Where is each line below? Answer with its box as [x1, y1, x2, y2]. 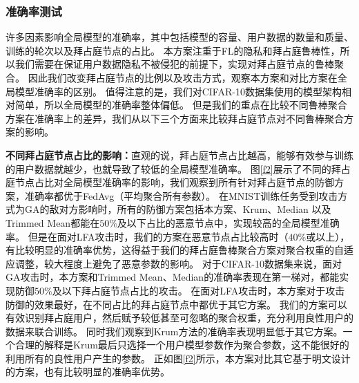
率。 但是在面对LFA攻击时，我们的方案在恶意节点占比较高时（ [6, 229, 289, 243]
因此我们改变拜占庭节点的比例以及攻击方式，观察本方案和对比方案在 [28, 71, 338, 84]
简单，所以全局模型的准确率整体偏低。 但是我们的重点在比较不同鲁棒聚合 [14, 97, 347, 112]
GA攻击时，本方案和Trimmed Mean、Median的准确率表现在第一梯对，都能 [6, 270, 340, 284]
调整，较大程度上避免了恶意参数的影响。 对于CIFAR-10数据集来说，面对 [14, 256, 342, 270]
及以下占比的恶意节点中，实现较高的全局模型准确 [117, 215, 340, 230]
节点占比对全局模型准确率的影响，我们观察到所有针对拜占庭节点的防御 [14, 175, 334, 189]
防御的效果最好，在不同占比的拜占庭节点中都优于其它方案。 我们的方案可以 [6, 297, 347, 311]
